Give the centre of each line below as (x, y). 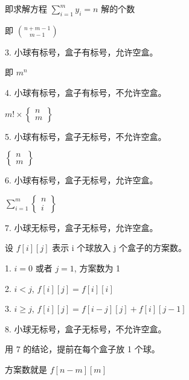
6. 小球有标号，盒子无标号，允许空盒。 (82, 180)
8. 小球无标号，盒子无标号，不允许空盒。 (86, 328)
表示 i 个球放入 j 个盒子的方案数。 (119, 248)
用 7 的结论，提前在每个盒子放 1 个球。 (82, 349)
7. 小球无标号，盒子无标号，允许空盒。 (82, 227)
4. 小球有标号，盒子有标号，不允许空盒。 (86, 92)
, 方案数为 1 (97, 268)
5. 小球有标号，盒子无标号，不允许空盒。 (86, 136)
